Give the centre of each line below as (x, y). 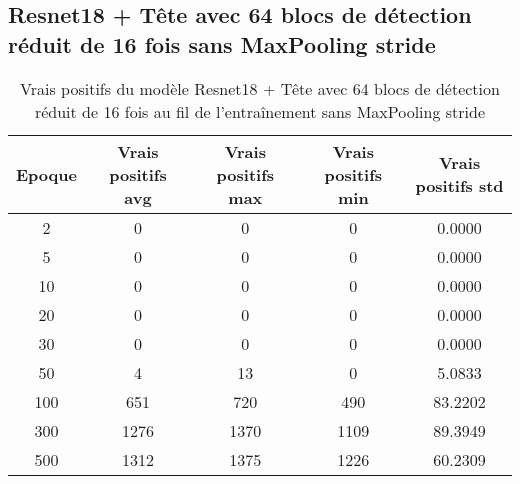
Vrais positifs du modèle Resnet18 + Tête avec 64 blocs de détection (260, 88)
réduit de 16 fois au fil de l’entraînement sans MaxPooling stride (260, 111)
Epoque (46, 174)
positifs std (459, 186)
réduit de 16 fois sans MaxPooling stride (222, 43)
